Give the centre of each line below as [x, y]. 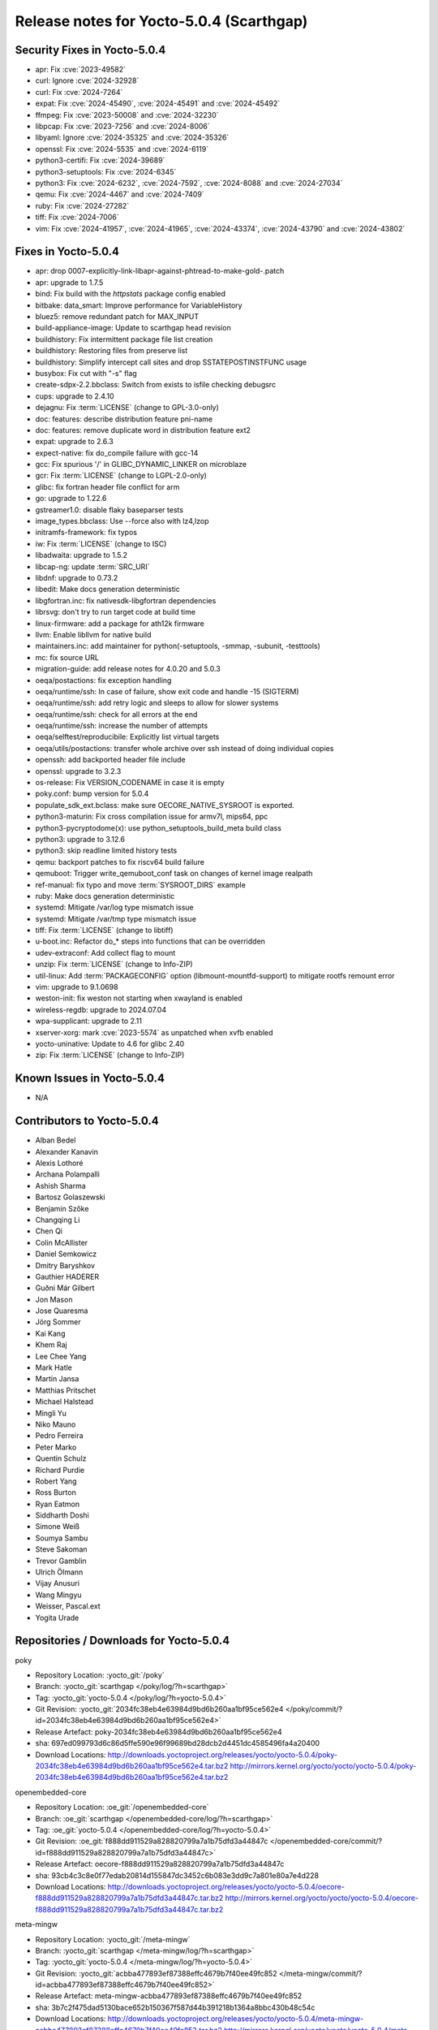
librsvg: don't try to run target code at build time [116, 612]
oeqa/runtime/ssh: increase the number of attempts [122, 726]
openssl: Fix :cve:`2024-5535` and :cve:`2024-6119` [122, 149]
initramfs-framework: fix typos [86, 533]
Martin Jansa [57, 1379]
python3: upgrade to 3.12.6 [80, 839]
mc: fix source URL [67, 657]
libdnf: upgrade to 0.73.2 [77, 577]
